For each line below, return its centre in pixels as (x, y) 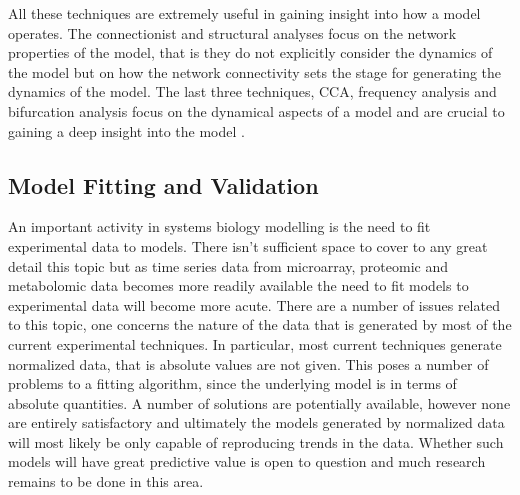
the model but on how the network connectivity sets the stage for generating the (255, 71)
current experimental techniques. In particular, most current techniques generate (255, 343)
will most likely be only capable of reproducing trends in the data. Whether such (256, 441)
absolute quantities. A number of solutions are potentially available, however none (259, 402)
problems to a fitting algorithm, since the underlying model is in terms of (232, 383)
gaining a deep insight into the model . (126, 130)
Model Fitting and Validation (163, 184)
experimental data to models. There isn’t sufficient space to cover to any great (248, 245)
